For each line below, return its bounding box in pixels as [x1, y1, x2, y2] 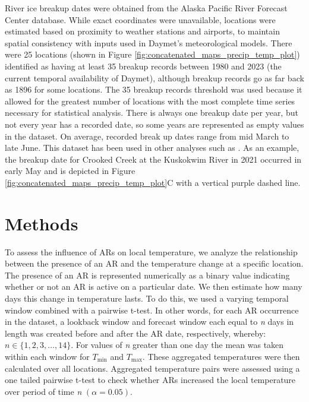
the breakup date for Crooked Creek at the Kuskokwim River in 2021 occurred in [5, 153, 302, 165]
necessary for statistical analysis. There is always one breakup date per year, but [5, 106, 298, 119]
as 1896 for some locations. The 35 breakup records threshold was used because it [5, 83, 302, 96]
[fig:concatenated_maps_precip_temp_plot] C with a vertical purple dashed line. [5, 176, 301, 188]
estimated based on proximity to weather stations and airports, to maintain [5, 25, 280, 37]
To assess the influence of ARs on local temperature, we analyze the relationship [5, 245, 298, 258]
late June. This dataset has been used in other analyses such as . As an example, [5, 141, 299, 154]
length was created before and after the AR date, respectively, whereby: [5, 327, 266, 339]
